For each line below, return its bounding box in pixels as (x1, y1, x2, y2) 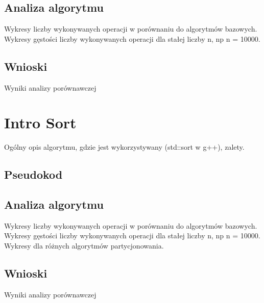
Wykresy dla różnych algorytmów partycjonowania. (4, 240, 164, 251)
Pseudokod (4, 167, 63, 182)
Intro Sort (4, 112, 77, 133)
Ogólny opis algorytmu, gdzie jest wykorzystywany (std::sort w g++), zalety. (4, 142, 245, 152)
